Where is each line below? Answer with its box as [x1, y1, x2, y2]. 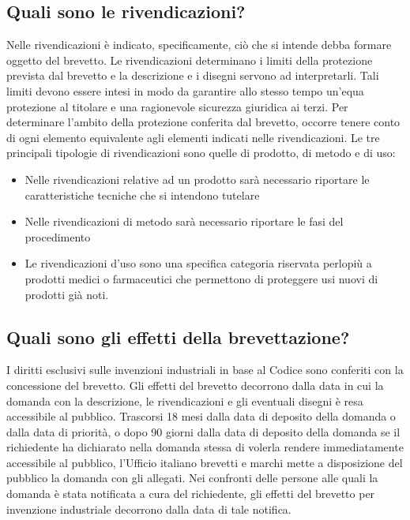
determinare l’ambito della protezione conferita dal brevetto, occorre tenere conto [6, 114, 401, 130]
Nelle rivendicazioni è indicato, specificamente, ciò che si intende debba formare [6, 36, 392, 53]
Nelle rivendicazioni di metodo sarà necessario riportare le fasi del [24, 213, 344, 230]
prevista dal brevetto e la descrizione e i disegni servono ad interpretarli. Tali [6, 67, 379, 84]
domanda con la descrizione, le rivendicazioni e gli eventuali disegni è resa [6, 392, 363, 409]
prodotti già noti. [24, 286, 109, 302]
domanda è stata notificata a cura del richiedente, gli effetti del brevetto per [6, 485, 375, 502]
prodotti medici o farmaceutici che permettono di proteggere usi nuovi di [24, 270, 378, 286]
